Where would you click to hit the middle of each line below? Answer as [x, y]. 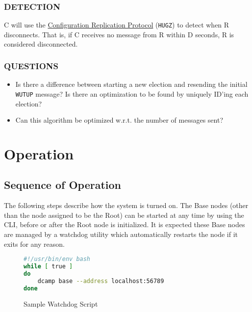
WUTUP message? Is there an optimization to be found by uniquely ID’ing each [132, 93]
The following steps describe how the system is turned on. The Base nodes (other [126, 205]
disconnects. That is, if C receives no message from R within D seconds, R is [119, 34]
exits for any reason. [34, 244]
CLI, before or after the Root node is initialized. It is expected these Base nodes [125, 224]
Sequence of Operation [63, 185]
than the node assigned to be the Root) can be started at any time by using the [124, 215]
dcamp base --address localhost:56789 [101, 281]
